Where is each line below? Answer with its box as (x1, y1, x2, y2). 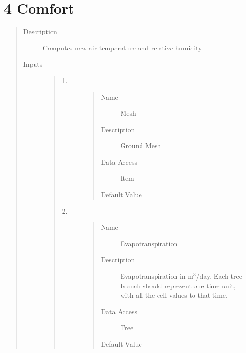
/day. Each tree (196, 271, 242, 281)
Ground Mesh (120, 140, 161, 151)
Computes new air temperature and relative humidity (42, 42, 202, 52)
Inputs (23, 59, 43, 69)
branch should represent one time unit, (120, 280, 236, 290)
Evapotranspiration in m (120, 271, 193, 281)
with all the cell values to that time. (120, 290, 228, 300)
